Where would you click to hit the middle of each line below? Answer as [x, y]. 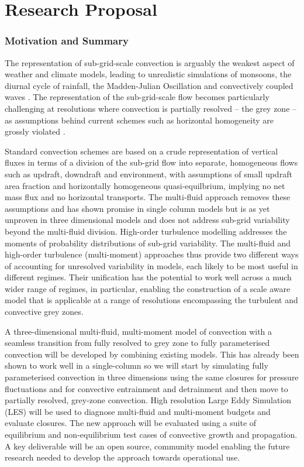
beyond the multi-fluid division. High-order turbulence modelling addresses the [146, 231]
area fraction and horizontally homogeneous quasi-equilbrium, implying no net [145, 185]
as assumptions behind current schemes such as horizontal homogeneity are [139, 120]
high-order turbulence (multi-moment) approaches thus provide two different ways [152, 254]
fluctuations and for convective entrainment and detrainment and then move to [146, 388]
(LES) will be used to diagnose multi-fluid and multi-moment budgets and [138, 411]
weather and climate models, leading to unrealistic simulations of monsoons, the [148, 74]
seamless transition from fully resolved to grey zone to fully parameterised [137, 343]
